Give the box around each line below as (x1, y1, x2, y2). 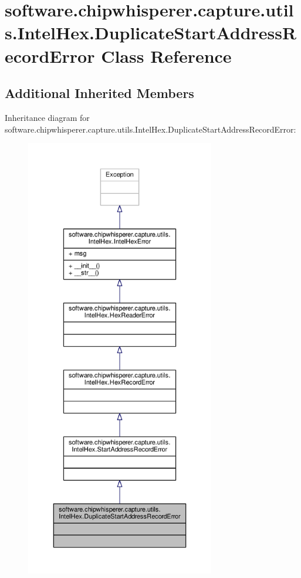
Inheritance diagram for (5, 111, 90, 123)
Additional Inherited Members (5, 84, 194, 102)
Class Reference (101, 43, 232, 67)
